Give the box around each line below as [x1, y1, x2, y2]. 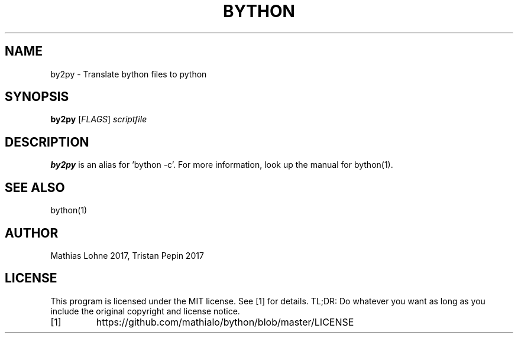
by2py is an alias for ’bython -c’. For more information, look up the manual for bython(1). [50, 160, 393, 170]
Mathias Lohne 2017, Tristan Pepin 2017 [50, 250, 204, 261]
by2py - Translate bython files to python [50, 69, 207, 79]
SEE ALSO [5, 180, 65, 195]
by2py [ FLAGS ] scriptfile [50, 114, 147, 125]
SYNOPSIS [5, 89, 69, 105]
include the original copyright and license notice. [50, 305, 240, 316]
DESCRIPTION [5, 134, 89, 149]
